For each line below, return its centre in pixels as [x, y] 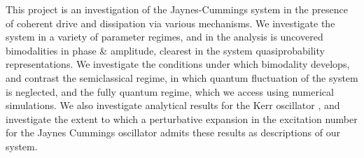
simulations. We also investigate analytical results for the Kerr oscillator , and [173, 105]
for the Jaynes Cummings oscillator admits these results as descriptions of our [173, 132]
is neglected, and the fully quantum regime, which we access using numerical [170, 91]
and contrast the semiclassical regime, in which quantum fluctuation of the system [182, 77]
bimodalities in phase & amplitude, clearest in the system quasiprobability [165, 50]
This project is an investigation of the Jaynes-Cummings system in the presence [177, 9]
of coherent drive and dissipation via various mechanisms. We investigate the [170, 23]
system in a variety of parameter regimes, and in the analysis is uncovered [164, 37]
